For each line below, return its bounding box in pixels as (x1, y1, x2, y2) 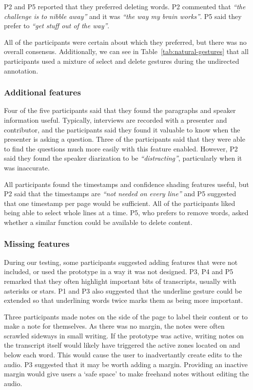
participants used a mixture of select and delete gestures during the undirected (4, 56, 239, 66)
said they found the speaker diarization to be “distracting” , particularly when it (4, 153, 242, 163)
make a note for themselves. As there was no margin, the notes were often (4, 321, 225, 331)
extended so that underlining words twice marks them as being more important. (4, 295, 243, 305)
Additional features (4, 86, 81, 98)
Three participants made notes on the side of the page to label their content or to (4, 311, 248, 321)
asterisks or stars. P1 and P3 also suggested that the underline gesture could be (4, 285, 242, 296)
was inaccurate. (4, 162, 50, 172)
